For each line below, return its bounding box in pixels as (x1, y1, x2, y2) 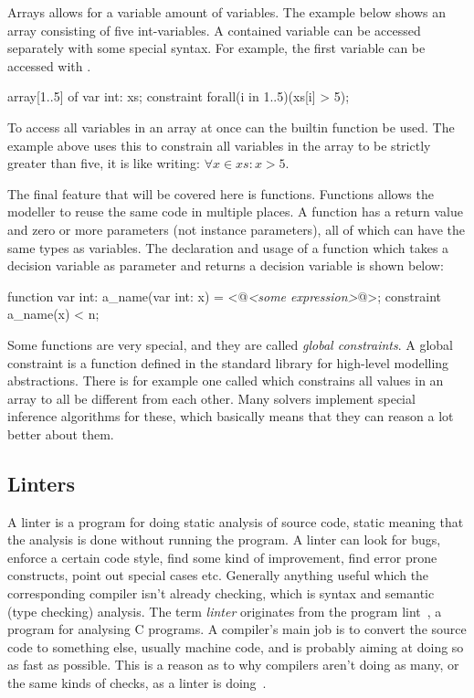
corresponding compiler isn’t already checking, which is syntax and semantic (7, 584, 435, 603)
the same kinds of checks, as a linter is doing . (7, 673, 267, 693)
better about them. (7, 424, 114, 443)
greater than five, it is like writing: (7, 153, 200, 173)
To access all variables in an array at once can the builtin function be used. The (7, 117, 455, 136)
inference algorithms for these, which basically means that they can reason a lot (7, 407, 454, 426)
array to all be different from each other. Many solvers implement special (7, 388, 416, 407)
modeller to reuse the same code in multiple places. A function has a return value (7, 202, 463, 221)
